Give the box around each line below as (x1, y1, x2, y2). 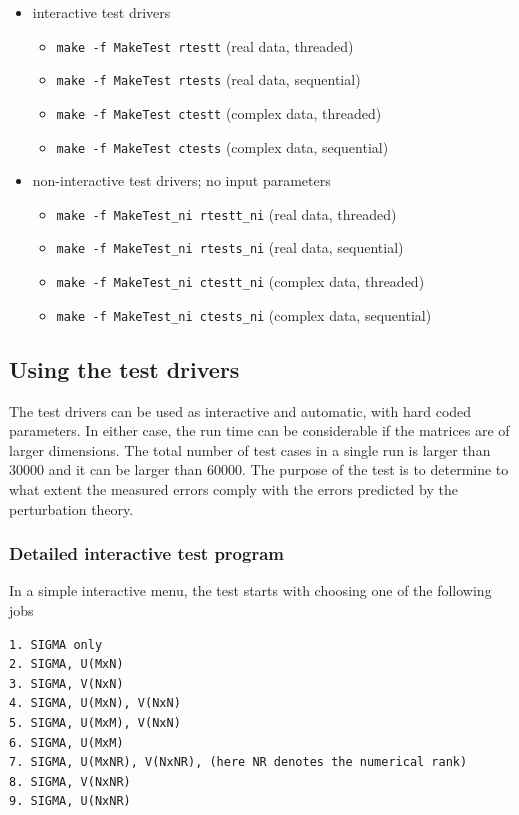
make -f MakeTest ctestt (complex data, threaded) (56, 102, 382, 123)
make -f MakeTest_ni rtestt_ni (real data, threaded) (56, 203, 397, 224)
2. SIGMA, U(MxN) (9, 657, 124, 672)
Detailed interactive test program (9, 541, 284, 566)
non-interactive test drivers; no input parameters (32, 170, 331, 191)
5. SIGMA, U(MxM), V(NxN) (9, 715, 181, 730)
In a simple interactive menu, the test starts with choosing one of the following (9, 580, 492, 601)
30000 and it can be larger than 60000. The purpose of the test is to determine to (9, 459, 509, 480)
